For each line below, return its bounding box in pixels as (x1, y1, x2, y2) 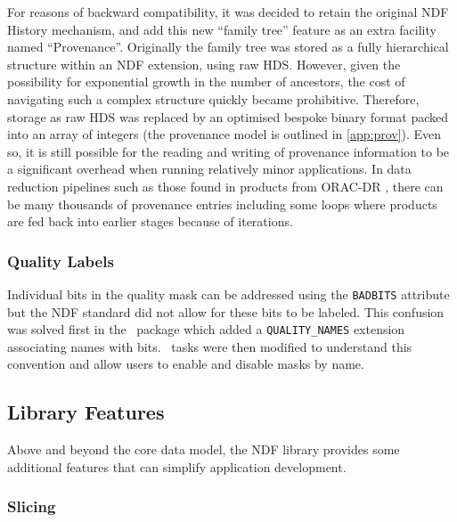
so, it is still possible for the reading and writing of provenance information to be (7, 142, 450, 160)
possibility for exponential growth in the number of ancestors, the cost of (7, 72, 405, 91)
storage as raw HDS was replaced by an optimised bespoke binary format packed (7, 107, 449, 126)
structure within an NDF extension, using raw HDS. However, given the (7, 54, 401, 73)
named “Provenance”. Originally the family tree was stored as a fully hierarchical (7, 37, 449, 56)
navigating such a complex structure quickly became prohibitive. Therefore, (7, 89, 420, 108)
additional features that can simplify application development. (7, 457, 347, 476)
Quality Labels (7, 249, 114, 272)
